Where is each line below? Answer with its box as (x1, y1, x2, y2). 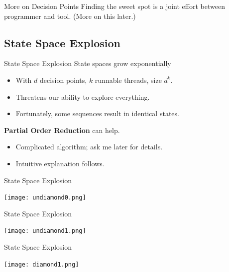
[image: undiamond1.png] (4, 227, 86, 235)
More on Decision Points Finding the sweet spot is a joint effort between (4, 1, 225, 11)
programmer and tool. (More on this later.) (4, 10, 136, 21)
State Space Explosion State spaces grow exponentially (4, 58, 171, 68)
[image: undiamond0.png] (4, 194, 86, 202)
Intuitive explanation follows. (15, 158, 105, 168)
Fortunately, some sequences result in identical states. (15, 108, 179, 119)
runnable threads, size (95, 74, 162, 85)
